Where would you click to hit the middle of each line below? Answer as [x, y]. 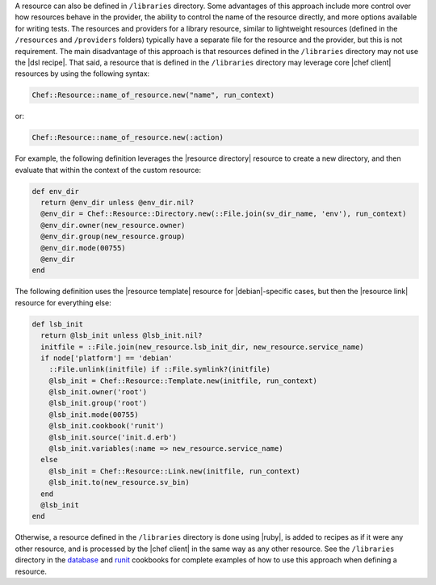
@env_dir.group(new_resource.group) [113, 237]
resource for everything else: [63, 302]
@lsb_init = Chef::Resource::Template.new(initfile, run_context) [183, 381]
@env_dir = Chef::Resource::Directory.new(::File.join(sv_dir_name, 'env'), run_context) [224, 214]
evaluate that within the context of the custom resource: [108, 170]
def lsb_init [58, 324]
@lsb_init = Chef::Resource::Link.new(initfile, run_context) [174, 471]
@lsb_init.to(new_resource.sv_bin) [119, 482]
